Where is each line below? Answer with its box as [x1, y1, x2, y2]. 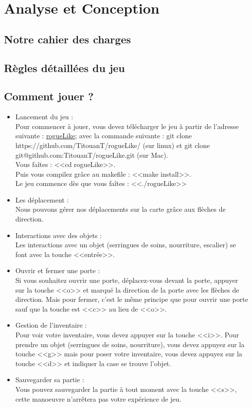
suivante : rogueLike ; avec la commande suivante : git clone [15, 130, 192, 141]
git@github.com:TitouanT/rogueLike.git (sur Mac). [15, 149, 168, 160]
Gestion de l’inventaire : [15, 320, 87, 330]
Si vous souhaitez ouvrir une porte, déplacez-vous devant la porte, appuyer [15, 275, 238, 285]
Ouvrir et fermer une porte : [15, 265, 100, 276]
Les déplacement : [15, 194, 69, 204]
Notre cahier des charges [4, 31, 131, 46]
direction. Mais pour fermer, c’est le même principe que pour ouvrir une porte [15, 294, 248, 304]
